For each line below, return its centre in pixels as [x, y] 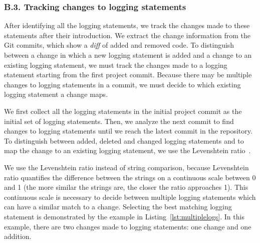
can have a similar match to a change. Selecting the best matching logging [118, 207]
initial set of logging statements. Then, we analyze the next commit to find [119, 121]
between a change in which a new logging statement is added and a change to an [128, 55]
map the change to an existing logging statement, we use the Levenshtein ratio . [127, 150]
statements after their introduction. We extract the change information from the [127, 35]
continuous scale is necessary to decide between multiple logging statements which [130, 197]
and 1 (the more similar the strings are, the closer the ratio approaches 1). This [126, 187]
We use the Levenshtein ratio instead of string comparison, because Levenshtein [126, 167]
